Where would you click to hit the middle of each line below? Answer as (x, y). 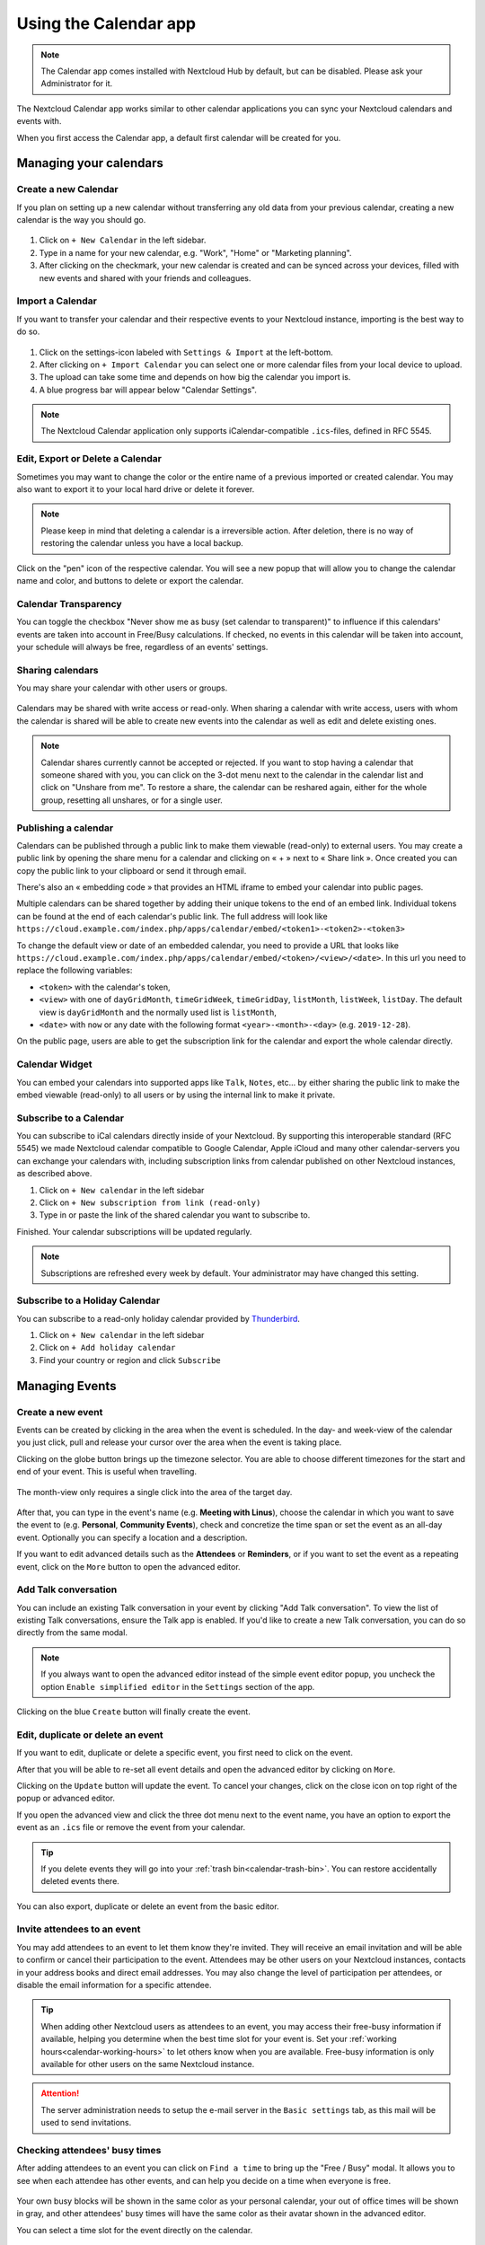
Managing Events (66, 1386)
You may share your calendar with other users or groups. (122, 688)
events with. (39, 121)
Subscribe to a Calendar (71, 1118)
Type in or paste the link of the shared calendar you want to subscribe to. (175, 1215)
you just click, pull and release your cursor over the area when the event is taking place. (179, 1442)
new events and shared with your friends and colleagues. (145, 277)
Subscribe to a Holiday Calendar (88, 1300)
